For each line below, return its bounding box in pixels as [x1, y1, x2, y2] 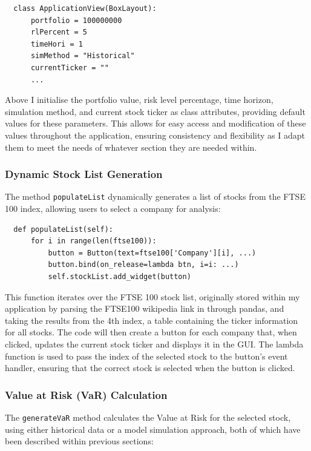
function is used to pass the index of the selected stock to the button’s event [5, 349, 288, 362]
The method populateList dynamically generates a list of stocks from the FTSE [5, 190, 306, 203]
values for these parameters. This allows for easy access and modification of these [5, 117, 306, 130]
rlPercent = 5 [30, 28, 88, 37]
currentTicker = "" [30, 63, 109, 72]
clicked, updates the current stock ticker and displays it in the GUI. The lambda [5, 337, 304, 350]
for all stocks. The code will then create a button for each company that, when [5, 326, 297, 338]
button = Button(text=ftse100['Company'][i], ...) [48, 248, 257, 257]
